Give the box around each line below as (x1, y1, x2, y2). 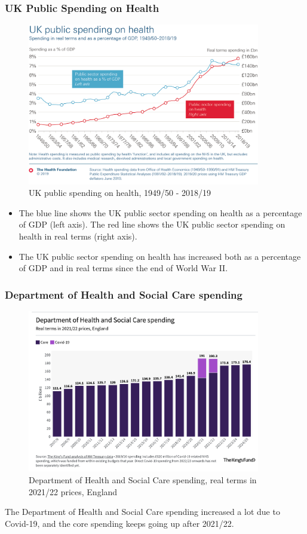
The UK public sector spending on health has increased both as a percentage (19, 250, 301, 262)
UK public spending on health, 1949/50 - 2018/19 (29, 186, 211, 199)
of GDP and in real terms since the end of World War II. (19, 262, 228, 274)
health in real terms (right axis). (19, 229, 137, 242)
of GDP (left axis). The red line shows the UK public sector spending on (19, 218, 285, 231)
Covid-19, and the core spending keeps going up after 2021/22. (5, 517, 234, 529)
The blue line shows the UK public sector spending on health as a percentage (19, 206, 302, 219)
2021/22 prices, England (29, 485, 118, 498)
